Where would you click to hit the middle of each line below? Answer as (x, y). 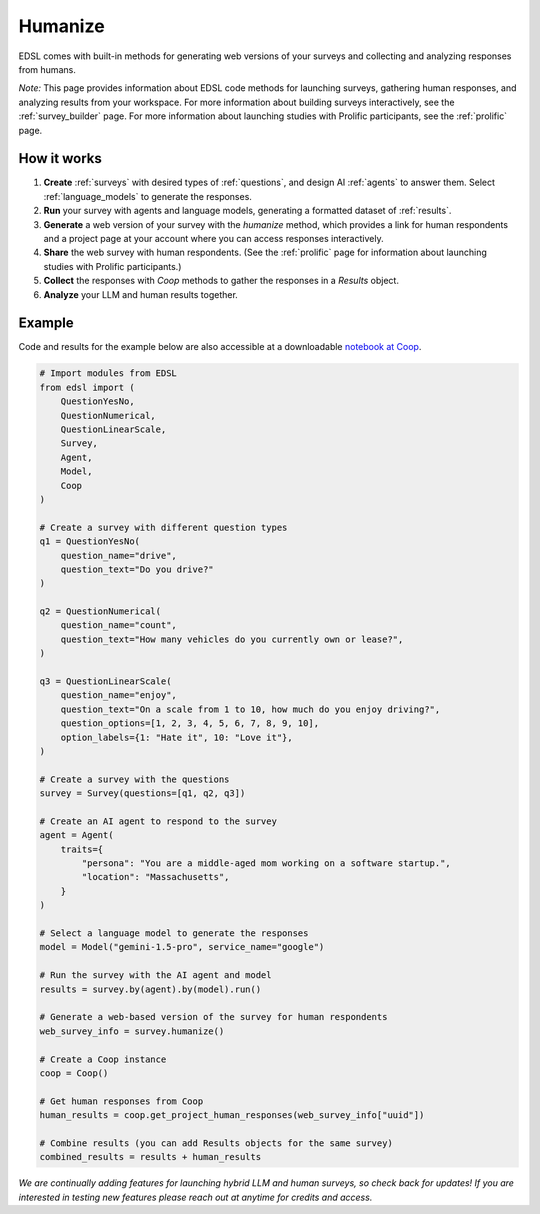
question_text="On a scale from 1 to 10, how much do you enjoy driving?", (250, 709)
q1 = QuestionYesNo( (89, 541)
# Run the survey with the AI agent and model (155, 975)
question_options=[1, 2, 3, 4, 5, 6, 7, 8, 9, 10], (190, 723)
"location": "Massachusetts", (155, 877)
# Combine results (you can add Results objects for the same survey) (216, 1143)
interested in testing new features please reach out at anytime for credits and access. (195, 1197)
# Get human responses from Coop (121, 1101)
